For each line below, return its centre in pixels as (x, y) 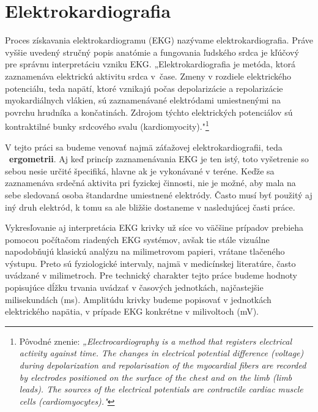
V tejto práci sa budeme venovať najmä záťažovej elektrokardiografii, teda (144, 147)
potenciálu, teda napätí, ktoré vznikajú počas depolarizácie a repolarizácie (144, 88)
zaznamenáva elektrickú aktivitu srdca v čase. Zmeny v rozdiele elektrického (148, 76)
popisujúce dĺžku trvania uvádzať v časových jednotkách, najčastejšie (134, 287)
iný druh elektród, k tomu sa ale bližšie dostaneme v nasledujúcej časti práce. (150, 207)
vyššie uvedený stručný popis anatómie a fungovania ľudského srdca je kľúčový (152, 52)
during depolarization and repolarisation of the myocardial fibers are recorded (163, 365)
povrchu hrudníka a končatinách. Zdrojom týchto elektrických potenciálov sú (149, 112)
